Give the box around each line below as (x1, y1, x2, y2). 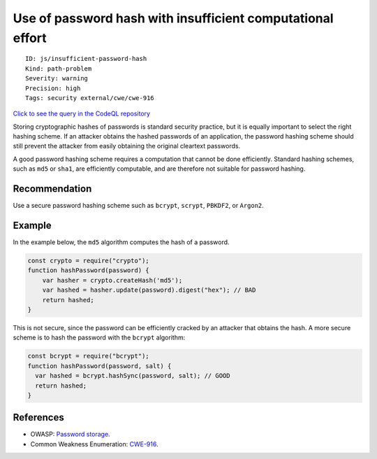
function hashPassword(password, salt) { (27, 362, 172, 370)
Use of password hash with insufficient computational (13, 10, 334, 26)
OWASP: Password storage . (30, 430, 111, 439)
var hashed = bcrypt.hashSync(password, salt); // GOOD (35, 372, 230, 380)
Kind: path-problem (25, 64, 92, 73)
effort (13, 30, 47, 45)
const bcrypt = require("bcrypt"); (27, 352, 149, 360)
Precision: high (25, 84, 81, 92)
